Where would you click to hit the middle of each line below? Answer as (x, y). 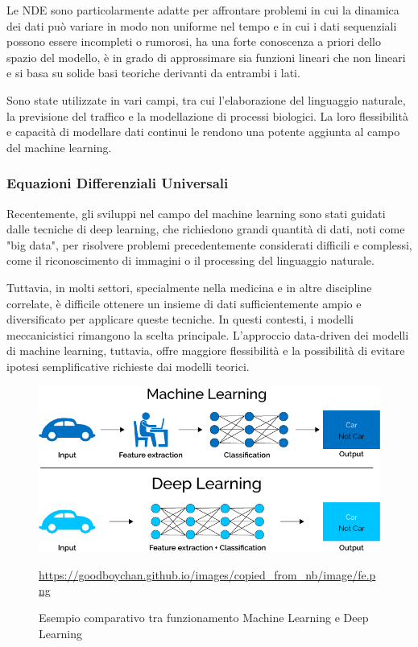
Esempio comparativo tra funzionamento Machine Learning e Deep (204, 618)
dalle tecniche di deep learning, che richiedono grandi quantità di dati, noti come (206, 229)
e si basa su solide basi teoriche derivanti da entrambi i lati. (153, 73)
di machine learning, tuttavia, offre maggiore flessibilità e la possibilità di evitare (206, 350)
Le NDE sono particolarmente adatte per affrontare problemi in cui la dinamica (203, 10)
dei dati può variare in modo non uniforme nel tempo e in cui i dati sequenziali (202, 25)
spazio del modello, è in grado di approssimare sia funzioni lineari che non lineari (206, 57)
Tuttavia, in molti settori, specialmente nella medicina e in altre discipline (189, 287)
